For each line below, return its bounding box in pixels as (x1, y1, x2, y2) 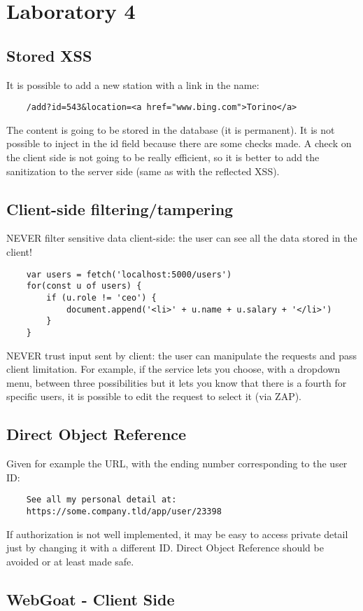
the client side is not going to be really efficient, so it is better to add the (6, 150, 320, 165)
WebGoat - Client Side (6, 588, 175, 610)
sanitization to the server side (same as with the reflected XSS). (6, 163, 280, 178)
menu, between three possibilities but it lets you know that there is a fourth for (6, 375, 347, 390)
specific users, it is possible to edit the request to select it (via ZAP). (6, 389, 302, 404)
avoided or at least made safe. (6, 554, 134, 568)
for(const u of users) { (26, 281, 142, 291)
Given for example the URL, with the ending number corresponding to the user (6, 456, 348, 471)
